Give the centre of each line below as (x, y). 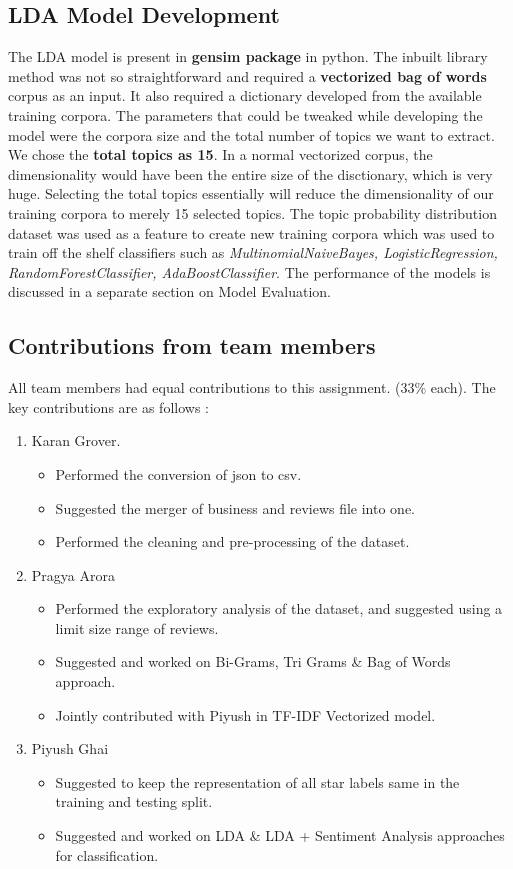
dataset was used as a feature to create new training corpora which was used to (251, 232)
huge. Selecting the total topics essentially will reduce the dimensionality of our (251, 193)
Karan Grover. (76, 440)
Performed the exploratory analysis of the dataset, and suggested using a (279, 608)
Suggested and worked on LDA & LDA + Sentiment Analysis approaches (280, 835)
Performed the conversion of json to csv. (178, 473)
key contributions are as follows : (108, 406)
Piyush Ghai (70, 748)
